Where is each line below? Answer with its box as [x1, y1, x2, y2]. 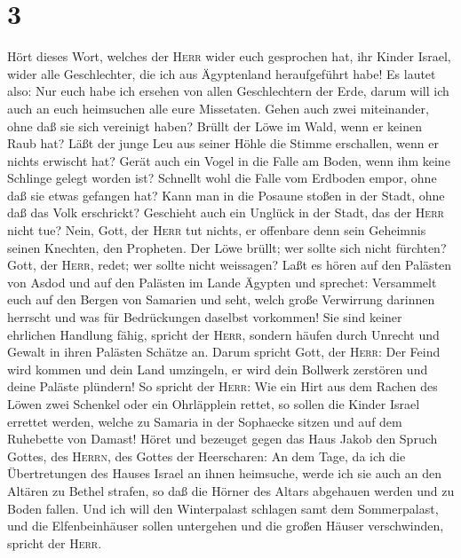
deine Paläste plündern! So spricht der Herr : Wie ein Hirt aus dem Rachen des [7, 377, 438, 396]
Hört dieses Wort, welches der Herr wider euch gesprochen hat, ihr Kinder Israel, [7, 47, 451, 66]
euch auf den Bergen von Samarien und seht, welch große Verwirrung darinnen [7, 290, 435, 309]
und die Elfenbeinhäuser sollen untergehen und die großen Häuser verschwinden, [7, 516, 444, 535]
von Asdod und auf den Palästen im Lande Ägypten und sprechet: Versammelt [7, 272, 437, 291]
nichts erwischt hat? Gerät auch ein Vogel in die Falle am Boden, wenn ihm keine [7, 151, 450, 169]
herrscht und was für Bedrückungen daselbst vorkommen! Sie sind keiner [7, 308, 402, 326]
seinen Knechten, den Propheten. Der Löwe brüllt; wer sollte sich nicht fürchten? [7, 238, 447, 256]
